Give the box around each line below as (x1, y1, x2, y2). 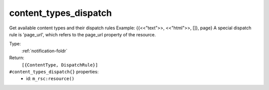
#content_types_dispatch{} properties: (9, 69, 99, 75)
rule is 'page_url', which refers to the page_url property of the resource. (9, 31, 156, 37)
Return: (9, 55, 24, 61)
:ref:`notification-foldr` (21, 48, 68, 54)
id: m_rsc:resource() (26, 76, 75, 82)
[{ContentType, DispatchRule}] (21, 62, 98, 68)
